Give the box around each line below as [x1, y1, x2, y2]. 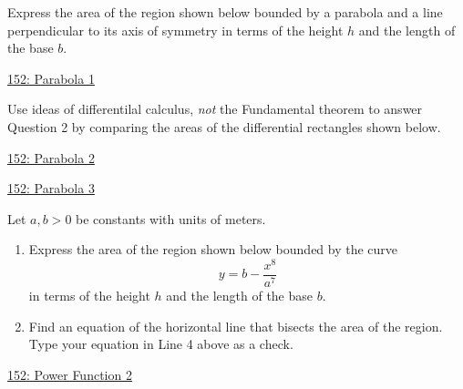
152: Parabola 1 [7, 68, 95, 87]
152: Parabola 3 [7, 179, 95, 198]
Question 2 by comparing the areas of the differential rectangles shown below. [7, 117, 441, 136]
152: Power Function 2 [7, 364, 132, 384]
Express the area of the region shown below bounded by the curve [28, 240, 398, 259]
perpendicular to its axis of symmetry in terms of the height [7, 20, 344, 39]
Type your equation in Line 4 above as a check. [28, 334, 293, 353]
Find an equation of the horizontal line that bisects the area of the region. [28, 316, 443, 335]
